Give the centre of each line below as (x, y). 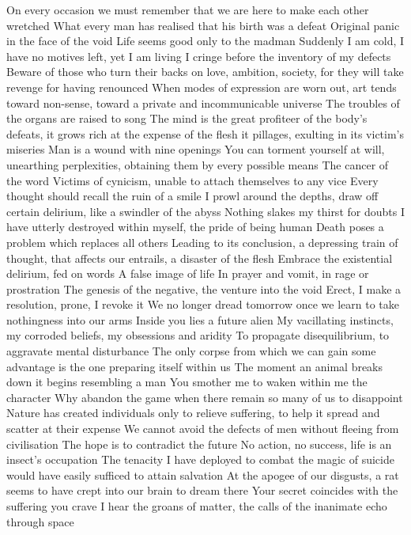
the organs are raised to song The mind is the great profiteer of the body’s (187, 118)
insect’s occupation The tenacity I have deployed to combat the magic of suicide (200, 459)
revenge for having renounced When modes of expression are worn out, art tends (202, 87)
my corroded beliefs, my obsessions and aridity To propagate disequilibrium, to (198, 335)
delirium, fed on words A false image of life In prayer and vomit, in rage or (188, 273)
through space (40, 521)
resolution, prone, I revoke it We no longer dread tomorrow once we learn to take (203, 304)
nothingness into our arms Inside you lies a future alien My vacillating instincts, (200, 319)
